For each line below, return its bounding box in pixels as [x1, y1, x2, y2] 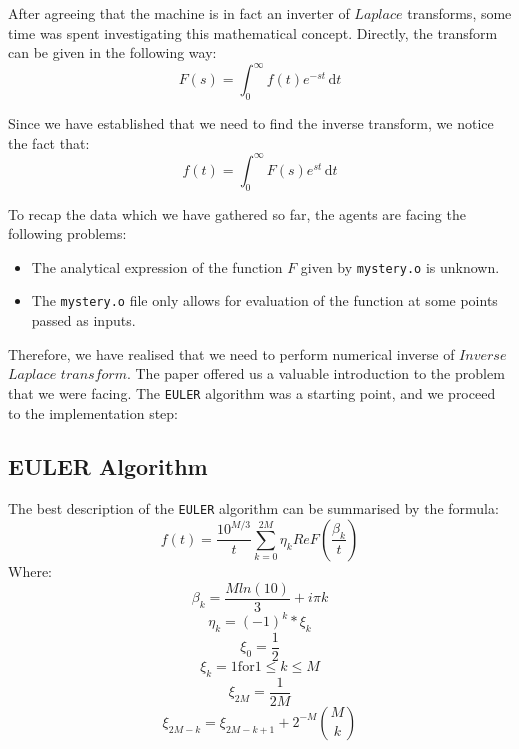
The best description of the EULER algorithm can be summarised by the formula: [8, 498, 499, 519]
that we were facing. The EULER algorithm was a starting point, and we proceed [8, 382, 496, 403]
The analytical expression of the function [31, 256, 283, 277]
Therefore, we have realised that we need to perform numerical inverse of [8, 343, 455, 364]
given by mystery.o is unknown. [300, 256, 500, 277]
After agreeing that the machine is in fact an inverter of [8, 3, 350, 23]
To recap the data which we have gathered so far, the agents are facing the [8, 203, 466, 224]
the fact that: [8, 132, 90, 153]
